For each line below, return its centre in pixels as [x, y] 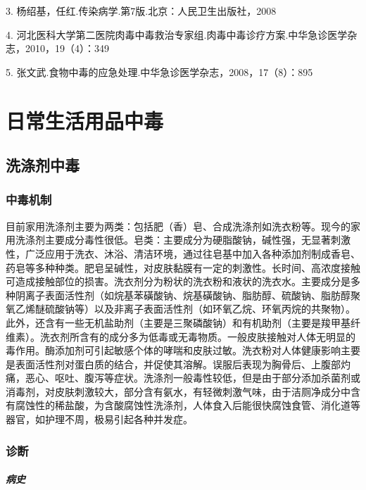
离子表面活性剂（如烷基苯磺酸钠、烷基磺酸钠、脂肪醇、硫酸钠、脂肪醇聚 [193, 295]
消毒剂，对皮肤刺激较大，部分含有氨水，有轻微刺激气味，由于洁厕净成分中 [178, 391]
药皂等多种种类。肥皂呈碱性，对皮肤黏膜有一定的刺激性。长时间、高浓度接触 [183, 267]
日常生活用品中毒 [85, 120]
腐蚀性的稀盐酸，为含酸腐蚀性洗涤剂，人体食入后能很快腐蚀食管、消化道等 [188, 405]
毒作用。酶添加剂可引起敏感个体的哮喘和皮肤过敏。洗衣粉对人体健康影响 [173, 350]
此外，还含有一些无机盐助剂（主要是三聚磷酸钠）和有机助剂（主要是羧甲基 [178, 322]
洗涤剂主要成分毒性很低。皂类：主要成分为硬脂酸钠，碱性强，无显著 [173, 240]
